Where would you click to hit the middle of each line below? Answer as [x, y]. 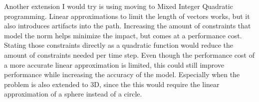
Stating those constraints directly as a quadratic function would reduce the [119, 45]
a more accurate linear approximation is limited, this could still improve [114, 64]
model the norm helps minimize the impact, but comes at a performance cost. [123, 35]
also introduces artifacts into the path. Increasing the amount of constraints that [128, 26]
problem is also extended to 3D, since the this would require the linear [112, 84]
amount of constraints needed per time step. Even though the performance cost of [129, 54]
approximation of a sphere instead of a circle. [73, 94]
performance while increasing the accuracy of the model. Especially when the [122, 74]
